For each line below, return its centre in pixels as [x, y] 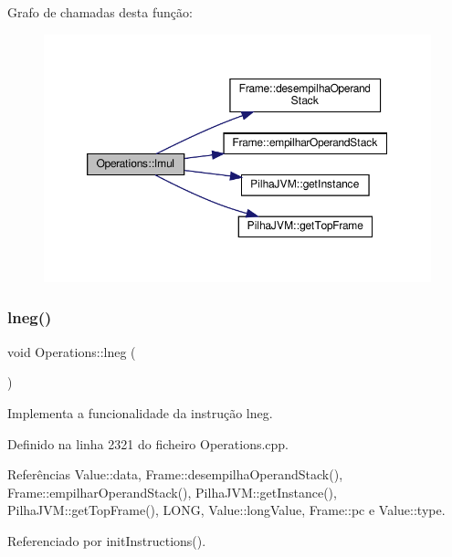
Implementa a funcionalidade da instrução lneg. [140, 412]
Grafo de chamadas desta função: [100, 12]
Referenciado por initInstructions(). [107, 540]
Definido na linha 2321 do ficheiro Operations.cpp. [148, 443]
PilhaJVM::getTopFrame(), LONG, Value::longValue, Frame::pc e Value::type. [226, 510]
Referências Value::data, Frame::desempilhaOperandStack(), [175, 474]
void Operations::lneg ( [72, 351]
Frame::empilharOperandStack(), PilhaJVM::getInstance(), [172, 492]
